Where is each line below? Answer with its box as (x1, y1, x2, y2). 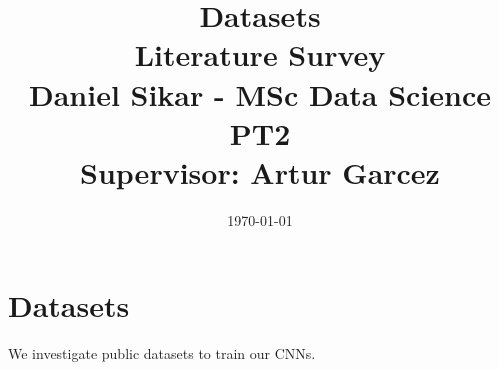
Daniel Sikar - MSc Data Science (28, 73, 492, 114)
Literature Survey (134, 34, 386, 75)
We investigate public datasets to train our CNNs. (8, 343, 316, 364)
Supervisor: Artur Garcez (80, 151, 440, 192)
